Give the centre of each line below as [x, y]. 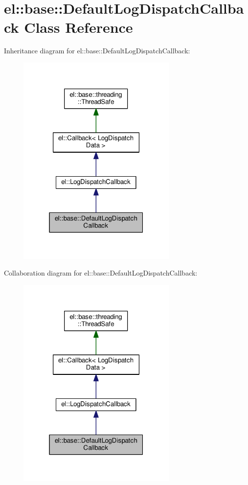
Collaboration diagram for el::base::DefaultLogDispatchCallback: [101, 273]
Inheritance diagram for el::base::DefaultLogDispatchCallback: [97, 51]
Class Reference [79, 27]
